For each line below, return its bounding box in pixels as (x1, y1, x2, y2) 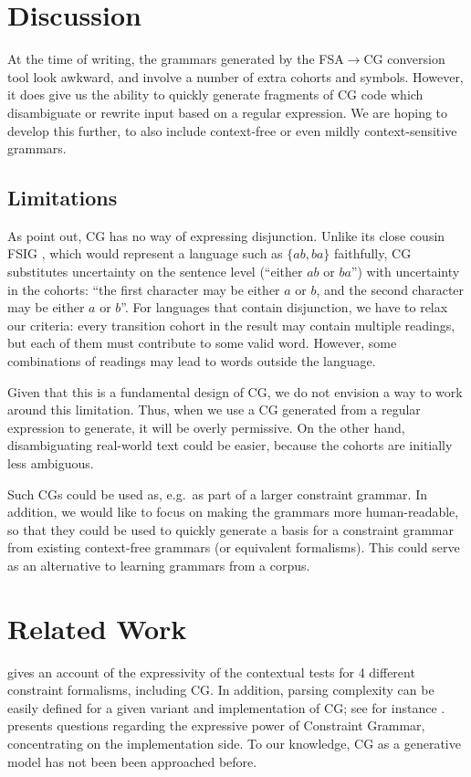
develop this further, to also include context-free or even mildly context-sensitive (7, 121, 457, 140)
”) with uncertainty (351, 262, 460, 281)
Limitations (7, 184, 118, 212)
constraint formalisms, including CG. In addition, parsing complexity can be (7, 680, 434, 699)
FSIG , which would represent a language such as (7, 244, 283, 263)
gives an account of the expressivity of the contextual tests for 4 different (7, 662, 415, 681)
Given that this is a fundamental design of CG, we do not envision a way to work (7, 382, 463, 401)
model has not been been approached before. (7, 751, 257, 771)
